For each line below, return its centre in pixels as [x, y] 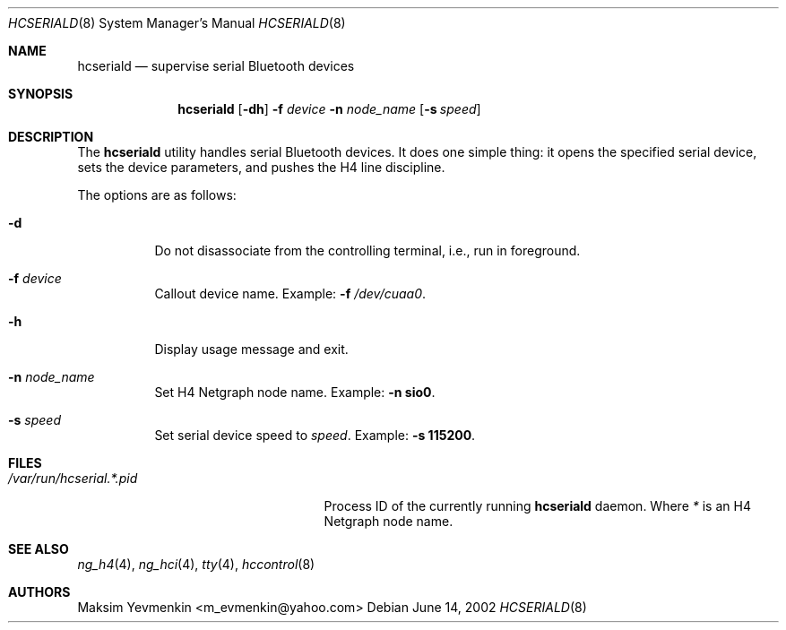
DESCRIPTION [51, 137]
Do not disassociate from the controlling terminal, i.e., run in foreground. [367, 250]
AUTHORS [39, 592]
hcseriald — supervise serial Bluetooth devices [216, 66]
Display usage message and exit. [251, 349]
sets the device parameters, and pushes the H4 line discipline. [261, 167]
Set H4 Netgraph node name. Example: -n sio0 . [295, 392]
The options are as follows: [157, 195]
